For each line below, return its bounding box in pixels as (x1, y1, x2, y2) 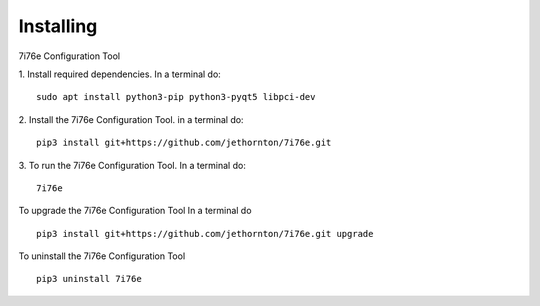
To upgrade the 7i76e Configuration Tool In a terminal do (18, 205, 252, 217)
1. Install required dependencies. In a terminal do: (18, 68, 222, 80)
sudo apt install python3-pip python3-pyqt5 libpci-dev (36, 91, 316, 103)
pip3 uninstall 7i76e (36, 273, 142, 285)
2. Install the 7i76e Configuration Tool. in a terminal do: (18, 113, 244, 125)
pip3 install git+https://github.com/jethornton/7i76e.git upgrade (36, 228, 374, 239)
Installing (18, 15, 98, 37)
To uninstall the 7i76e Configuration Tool (18, 250, 186, 262)
